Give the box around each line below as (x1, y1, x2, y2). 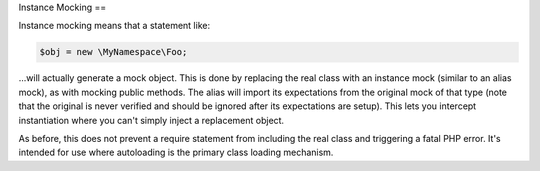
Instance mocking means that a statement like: (18, 20, 210, 32)
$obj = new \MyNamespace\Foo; (39, 46, 188, 58)
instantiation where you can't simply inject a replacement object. (18, 114, 285, 126)
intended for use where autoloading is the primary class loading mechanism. (18, 146, 334, 159)
